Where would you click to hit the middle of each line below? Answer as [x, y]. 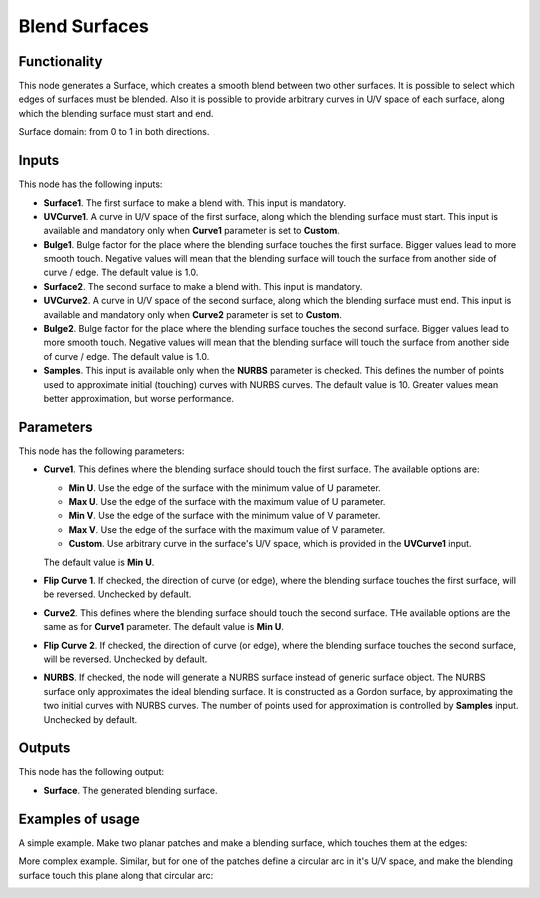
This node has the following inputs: [90, 184]
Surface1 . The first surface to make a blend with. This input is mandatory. [195, 202]
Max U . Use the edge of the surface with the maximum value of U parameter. [227, 502]
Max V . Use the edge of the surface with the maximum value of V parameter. [227, 529]
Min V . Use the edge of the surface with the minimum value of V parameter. [224, 516]
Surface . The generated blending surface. [131, 790]
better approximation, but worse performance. [139, 398]
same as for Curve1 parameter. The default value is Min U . [163, 627]
